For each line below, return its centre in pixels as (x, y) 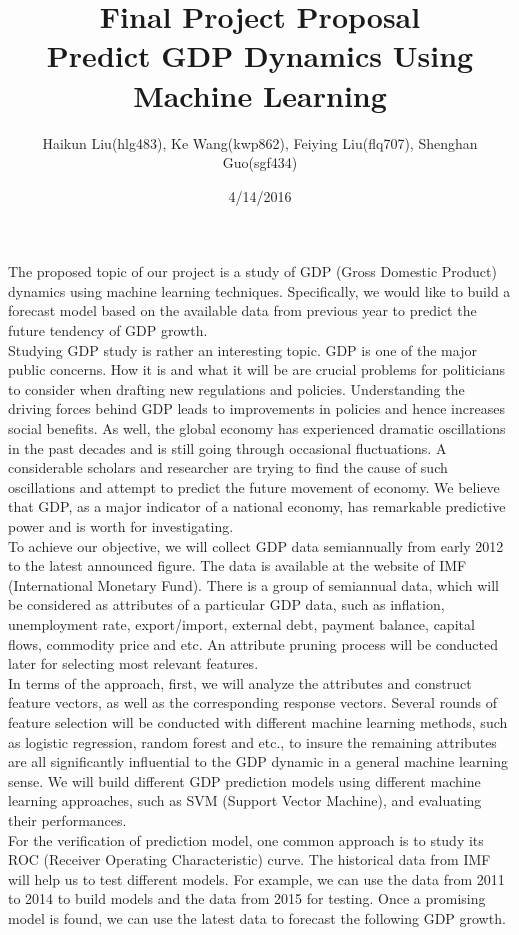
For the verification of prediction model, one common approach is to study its (246, 839)
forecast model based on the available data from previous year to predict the (242, 310)
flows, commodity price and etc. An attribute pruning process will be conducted (253, 643)
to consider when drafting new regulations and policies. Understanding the (236, 388)
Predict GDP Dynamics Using (260, 55)
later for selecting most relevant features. (133, 663)
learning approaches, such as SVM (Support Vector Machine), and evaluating (245, 800)
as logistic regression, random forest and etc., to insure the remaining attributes (252, 741)
